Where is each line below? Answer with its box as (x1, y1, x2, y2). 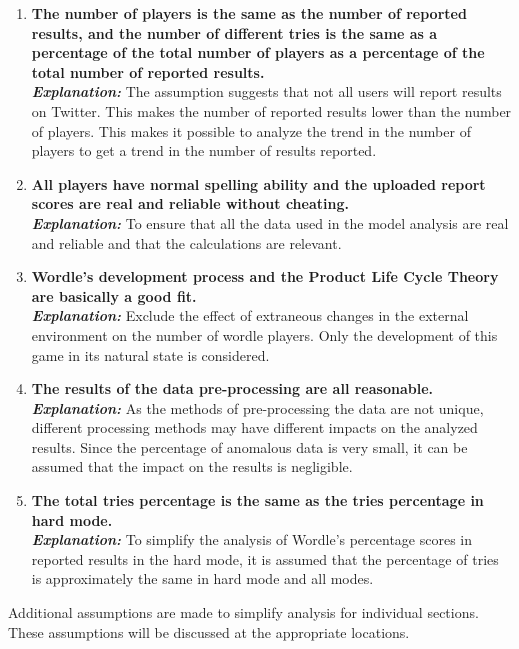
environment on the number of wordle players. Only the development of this (31, 324, 498, 345)
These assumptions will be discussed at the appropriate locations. (8, 621, 410, 642)
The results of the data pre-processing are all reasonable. (31, 378, 433, 399)
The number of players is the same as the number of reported (31, 3, 467, 23)
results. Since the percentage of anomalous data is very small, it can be (31, 436, 468, 457)
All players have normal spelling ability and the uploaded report (31, 173, 486, 194)
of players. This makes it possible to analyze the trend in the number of (31, 120, 471, 141)
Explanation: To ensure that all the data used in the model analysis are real (31, 212, 509, 233)
